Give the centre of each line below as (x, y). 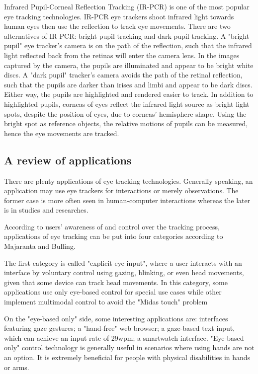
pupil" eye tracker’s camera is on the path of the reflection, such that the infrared (128, 45)
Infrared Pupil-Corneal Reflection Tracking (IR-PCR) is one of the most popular (127, 6)
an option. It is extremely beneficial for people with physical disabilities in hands (127, 357)
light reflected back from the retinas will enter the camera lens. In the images (122, 55)
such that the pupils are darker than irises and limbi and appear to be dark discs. (128, 84)
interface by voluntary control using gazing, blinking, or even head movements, (124, 272)
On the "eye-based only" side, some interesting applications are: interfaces (116, 318)
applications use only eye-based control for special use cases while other (113, 292)
